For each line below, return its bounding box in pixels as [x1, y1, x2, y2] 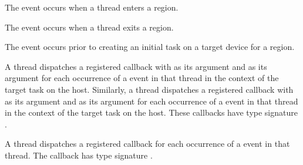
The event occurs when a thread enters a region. [5, 1, 179, 13]
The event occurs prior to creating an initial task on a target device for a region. [5, 41, 295, 53]
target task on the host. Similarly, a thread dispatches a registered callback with [5, 83, 294, 95]
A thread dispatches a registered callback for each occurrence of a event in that [5, 137, 290, 150]
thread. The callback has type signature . [5, 149, 153, 161]
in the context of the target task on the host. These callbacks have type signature [5, 106, 298, 119]
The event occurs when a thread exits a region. [5, 21, 174, 33]
